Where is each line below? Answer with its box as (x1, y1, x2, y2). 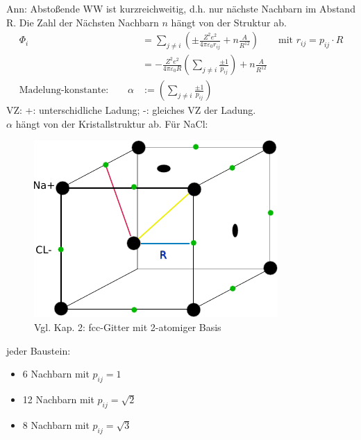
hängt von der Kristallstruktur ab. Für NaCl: (15, 116, 208, 130)
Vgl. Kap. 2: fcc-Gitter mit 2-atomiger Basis (34, 320, 221, 335)
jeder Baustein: (6, 343, 71, 357)
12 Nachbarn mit (22, 392, 94, 407)
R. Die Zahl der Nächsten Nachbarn (6, 15, 159, 29)
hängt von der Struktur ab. (171, 15, 287, 29)
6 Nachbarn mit (22, 366, 90, 381)
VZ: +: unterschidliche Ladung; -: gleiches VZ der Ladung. (6, 103, 256, 117)
